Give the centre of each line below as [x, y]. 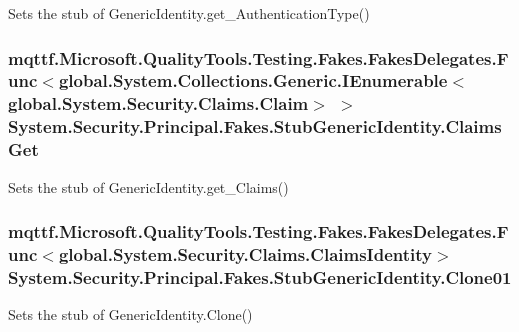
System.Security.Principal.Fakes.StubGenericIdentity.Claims [255, 126]
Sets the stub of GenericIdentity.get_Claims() [148, 186]
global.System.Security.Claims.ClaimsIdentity [245, 253]
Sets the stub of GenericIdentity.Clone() [130, 314]
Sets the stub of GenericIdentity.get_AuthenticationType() [189, 13]
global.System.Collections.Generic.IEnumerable [253, 80]
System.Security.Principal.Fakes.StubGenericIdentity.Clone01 [260, 276]
